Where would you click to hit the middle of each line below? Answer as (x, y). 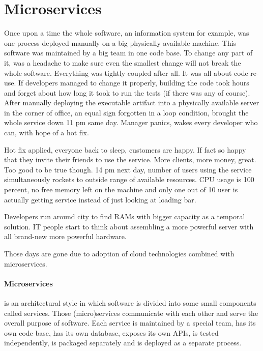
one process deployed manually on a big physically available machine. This (120, 42)
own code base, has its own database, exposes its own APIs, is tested (111, 332)
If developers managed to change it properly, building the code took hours (134, 83)
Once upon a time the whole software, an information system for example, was (127, 33)
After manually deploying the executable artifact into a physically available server (132, 103)
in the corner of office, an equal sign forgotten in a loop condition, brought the (126, 112)
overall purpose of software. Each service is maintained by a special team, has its (130, 323)
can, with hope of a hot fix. (47, 133)
